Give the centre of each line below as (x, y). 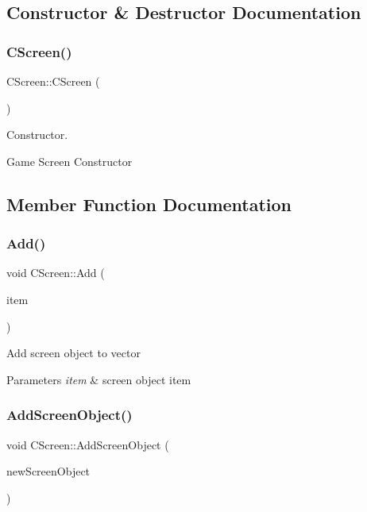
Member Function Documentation (149, 204)
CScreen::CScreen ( (53, 81)
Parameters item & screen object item (99, 379)
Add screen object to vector (73, 353)
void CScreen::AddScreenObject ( (88, 444)
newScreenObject (48, 471)
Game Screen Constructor (70, 161)
